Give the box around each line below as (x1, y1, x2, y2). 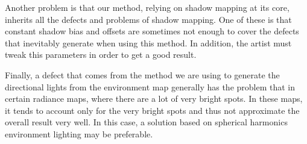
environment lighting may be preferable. (5, 127, 153, 140)
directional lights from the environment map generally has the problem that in (5, 80, 296, 93)
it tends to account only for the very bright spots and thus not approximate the (5, 104, 300, 116)
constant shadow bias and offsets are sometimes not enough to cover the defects (5, 25, 299, 37)
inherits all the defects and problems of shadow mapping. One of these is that (5, 13, 292, 25)
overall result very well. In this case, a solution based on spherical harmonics (5, 116, 288, 128)
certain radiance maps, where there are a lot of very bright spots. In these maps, (5, 92, 303, 105)
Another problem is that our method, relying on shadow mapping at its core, (5, 1, 290, 13)
